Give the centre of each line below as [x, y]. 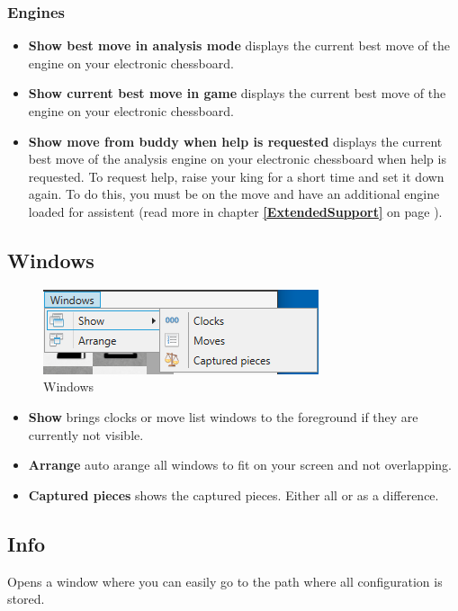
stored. [26, 599]
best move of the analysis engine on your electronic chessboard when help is [237, 159]
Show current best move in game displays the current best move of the [237, 93]
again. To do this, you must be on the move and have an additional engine [234, 194]
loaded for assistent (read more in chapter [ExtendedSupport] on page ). [235, 211]
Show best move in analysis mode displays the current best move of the [239, 45]
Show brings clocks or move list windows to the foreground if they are [223, 416]
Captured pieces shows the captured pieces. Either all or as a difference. [233, 494]
